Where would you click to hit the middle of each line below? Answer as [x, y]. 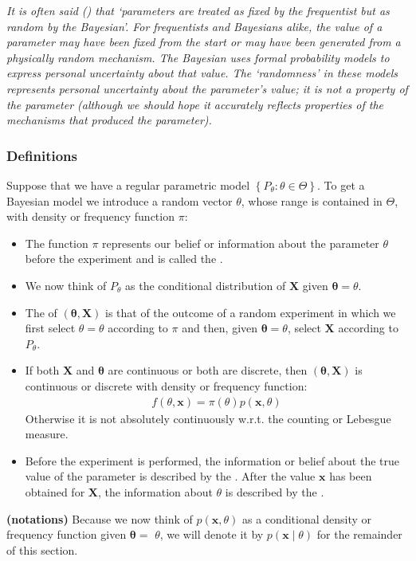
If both [42, 370]
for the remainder [359, 534]
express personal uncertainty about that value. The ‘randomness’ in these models [202, 73]
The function [57, 243]
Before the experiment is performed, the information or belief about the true [212, 460]
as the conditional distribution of [206, 285]
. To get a [341, 184]
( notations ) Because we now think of [100, 518]
